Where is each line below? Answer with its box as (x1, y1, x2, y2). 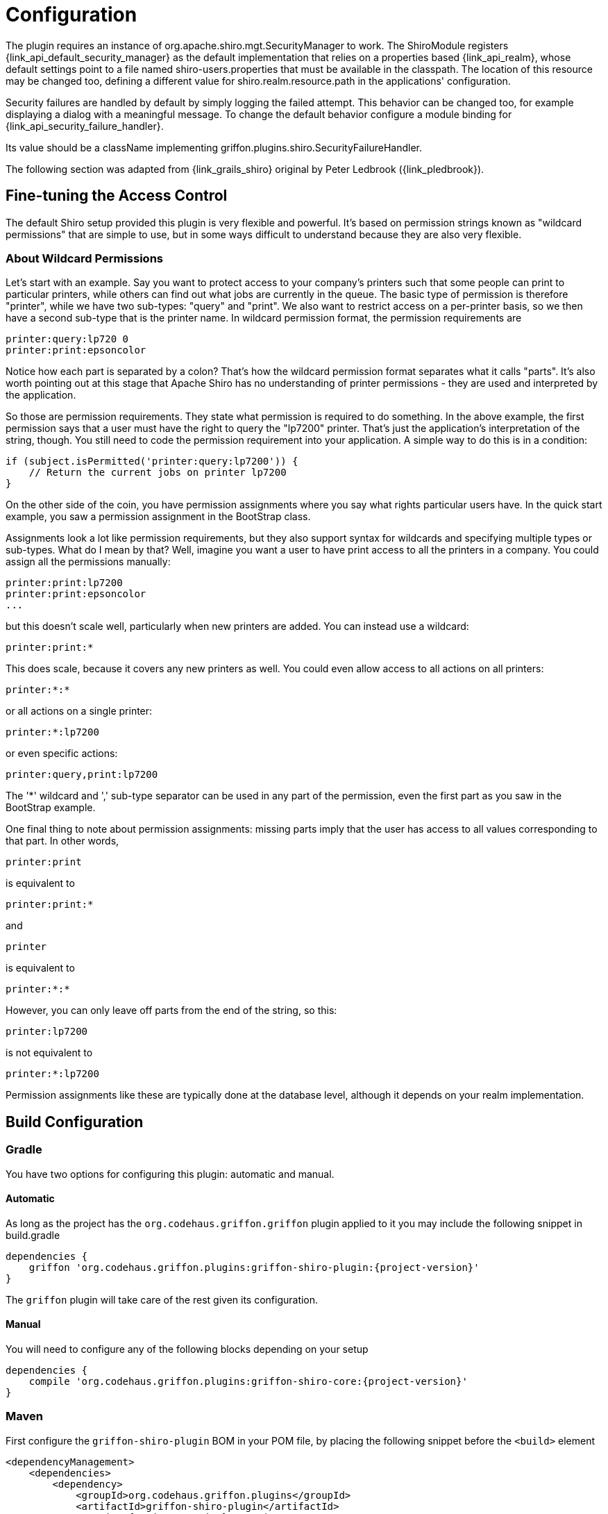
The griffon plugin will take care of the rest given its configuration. (6, 1293, 319, 1306)
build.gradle (6, 1229, 60, 1241)
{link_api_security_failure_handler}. (6, 119, 164, 132)
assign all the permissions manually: (6, 556, 171, 568)
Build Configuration (6, 1113, 144, 1131)
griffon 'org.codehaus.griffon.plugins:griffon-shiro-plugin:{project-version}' (28, 1261, 480, 1273)
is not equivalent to (6, 1047, 93, 1059)
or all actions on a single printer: (6, 705, 153, 717)
